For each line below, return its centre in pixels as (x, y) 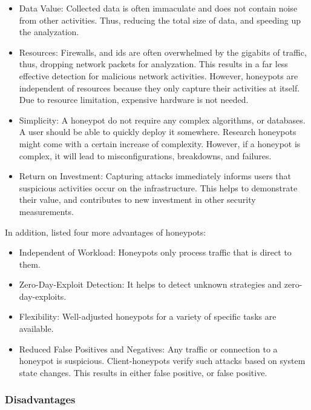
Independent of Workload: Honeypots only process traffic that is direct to (155, 252)
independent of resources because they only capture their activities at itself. (159, 88)
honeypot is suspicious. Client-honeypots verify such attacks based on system (162, 361)
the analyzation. (49, 32)
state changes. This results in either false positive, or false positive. (143, 372)
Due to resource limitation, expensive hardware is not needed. (134, 100)
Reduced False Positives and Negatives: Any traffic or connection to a (148, 349)
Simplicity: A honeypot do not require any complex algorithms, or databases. (162, 120)
